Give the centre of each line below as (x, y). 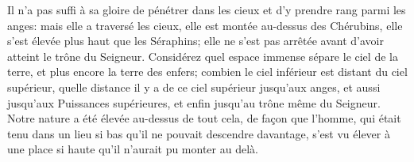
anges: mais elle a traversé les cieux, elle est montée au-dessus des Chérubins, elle (205, 25)
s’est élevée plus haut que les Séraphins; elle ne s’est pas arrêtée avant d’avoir (195, 41)
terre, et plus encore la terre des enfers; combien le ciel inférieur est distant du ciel (207, 72)
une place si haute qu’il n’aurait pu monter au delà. (133, 149)
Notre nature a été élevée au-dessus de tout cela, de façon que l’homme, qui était (204, 118)
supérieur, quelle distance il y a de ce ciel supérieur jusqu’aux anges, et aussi (194, 87)
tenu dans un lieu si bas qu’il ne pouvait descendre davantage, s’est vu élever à (199, 133)
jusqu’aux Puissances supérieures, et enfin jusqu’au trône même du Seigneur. (194, 102)
